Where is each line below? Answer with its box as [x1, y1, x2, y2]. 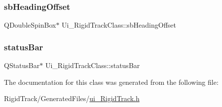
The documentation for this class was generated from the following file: [4, 76, 219, 87]
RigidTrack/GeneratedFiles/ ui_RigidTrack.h [4, 93, 140, 104]
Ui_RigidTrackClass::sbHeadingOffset [62, 20, 177, 30]
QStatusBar [4, 60, 40, 71]
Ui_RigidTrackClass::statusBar [45, 60, 140, 71]
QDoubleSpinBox [4, 20, 56, 30]
